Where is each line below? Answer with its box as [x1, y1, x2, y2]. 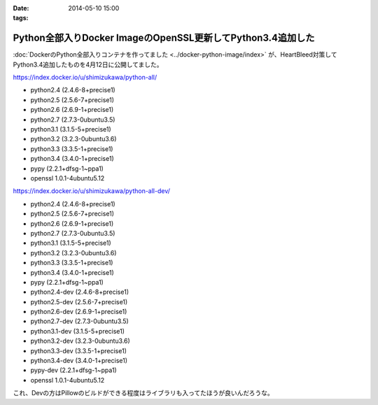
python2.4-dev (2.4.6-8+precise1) [30, 287, 129, 297]
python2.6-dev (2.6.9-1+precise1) [30, 308, 127, 316]
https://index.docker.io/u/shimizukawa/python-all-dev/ [13, 187, 171, 195]
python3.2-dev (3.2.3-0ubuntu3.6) [30, 336, 131, 346]
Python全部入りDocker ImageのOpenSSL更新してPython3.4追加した [13, 32, 315, 44]
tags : [13, 14, 29, 22]
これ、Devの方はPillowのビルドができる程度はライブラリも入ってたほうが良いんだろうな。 [13, 389, 274, 397]
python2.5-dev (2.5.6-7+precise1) [30, 297, 128, 306]
